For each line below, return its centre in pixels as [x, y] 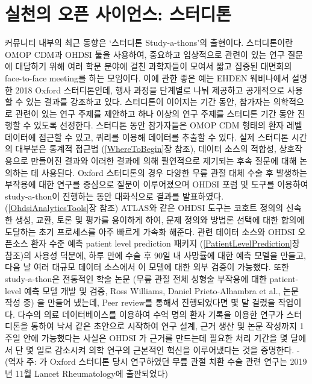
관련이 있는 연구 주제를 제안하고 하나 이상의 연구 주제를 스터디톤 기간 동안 [155, 113]
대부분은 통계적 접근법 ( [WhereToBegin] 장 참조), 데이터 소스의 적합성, [146, 149]
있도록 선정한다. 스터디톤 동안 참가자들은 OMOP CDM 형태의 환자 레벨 [168, 125]
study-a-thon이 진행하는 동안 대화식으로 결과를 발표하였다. [114, 196]
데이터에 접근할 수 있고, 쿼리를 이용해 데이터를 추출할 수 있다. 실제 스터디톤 [147, 137]
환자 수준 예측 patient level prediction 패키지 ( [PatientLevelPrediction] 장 [165, 243]
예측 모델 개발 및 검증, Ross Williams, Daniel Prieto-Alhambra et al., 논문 [161, 290]
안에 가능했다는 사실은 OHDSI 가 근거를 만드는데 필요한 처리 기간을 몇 [155, 337]
